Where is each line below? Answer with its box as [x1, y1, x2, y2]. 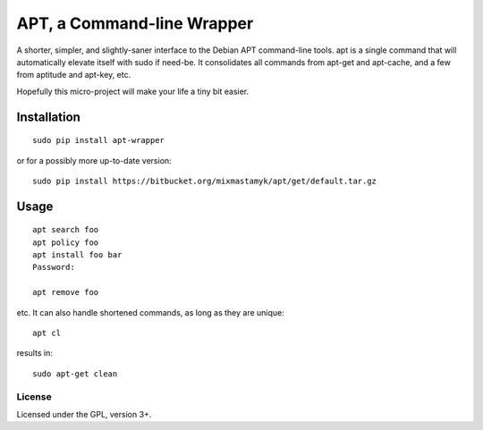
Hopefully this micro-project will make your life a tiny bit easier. [16, 86, 250, 97]
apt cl [32, 328, 62, 339]
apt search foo [32, 224, 99, 235]
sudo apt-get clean [32, 368, 118, 379]
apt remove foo [32, 287, 99, 298]
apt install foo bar [32, 250, 123, 260]
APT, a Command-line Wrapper [16, 13, 254, 33]
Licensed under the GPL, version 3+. [16, 409, 152, 419]
